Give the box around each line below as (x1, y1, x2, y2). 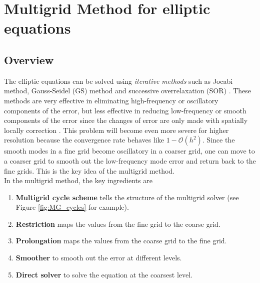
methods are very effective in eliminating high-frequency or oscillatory (4, 95, 218, 105)
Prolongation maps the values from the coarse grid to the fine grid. (15, 235, 227, 246)
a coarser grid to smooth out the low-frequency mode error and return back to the (4, 155, 256, 166)
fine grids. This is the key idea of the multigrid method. (4, 165, 174, 176)
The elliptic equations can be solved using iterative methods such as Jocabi (4, 75, 233, 86)
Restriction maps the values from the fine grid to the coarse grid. (15, 218, 220, 229)
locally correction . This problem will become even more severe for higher (4, 124, 229, 135)
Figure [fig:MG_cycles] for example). (15, 202, 129, 212)
